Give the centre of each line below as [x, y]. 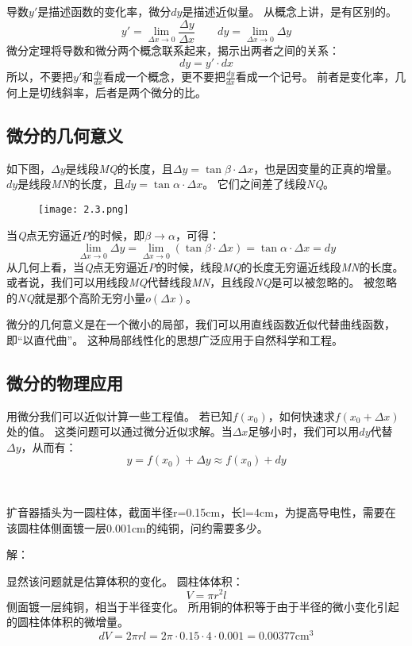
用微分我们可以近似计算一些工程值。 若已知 [119, 415]
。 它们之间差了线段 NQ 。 [268, 184]
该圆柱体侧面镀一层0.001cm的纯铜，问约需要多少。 [137, 527]
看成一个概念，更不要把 [164, 77]
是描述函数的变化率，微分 [104, 11]
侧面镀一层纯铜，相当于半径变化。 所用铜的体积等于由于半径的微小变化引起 [203, 606]
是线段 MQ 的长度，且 [119, 168]
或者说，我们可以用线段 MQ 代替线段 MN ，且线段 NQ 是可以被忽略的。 [183, 282]
